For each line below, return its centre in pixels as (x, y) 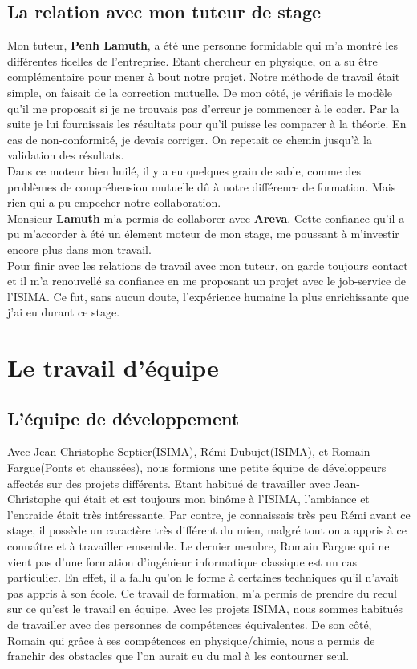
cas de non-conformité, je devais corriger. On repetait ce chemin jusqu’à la (190, 139)
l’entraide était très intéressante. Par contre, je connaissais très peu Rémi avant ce (209, 514)
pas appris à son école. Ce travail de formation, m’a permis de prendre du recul (202, 592)
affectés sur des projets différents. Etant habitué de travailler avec (169, 483)
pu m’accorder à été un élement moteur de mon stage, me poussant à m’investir (203, 234)
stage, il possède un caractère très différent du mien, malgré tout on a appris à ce (207, 530)
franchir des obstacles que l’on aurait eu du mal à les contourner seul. (178, 656)
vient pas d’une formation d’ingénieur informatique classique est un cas (182, 561)
